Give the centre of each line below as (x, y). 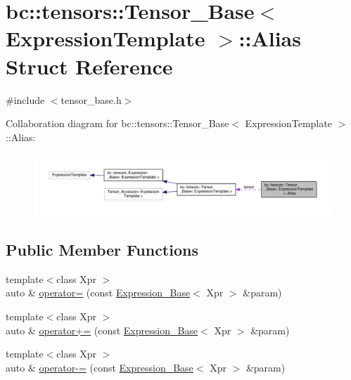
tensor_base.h (91, 99)
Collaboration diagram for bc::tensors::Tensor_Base (117, 123)
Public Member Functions (102, 250)
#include (25, 99)
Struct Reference (89, 66)
